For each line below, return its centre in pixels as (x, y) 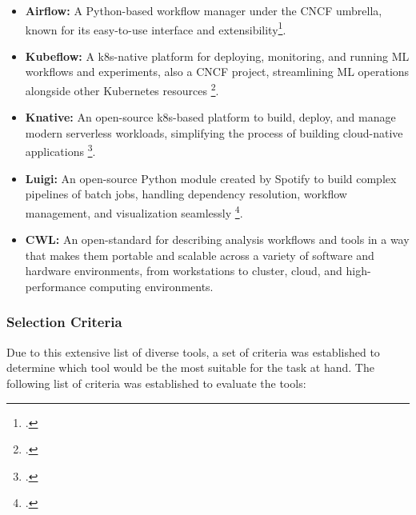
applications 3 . (60, 150)
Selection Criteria (64, 322)
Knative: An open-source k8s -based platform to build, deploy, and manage (210, 117)
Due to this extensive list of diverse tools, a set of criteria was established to (193, 351)
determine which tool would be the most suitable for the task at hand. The (190, 367)
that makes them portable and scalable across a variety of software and (200, 255)
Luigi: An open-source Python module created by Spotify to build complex (211, 178)
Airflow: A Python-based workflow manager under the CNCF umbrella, (204, 10)
